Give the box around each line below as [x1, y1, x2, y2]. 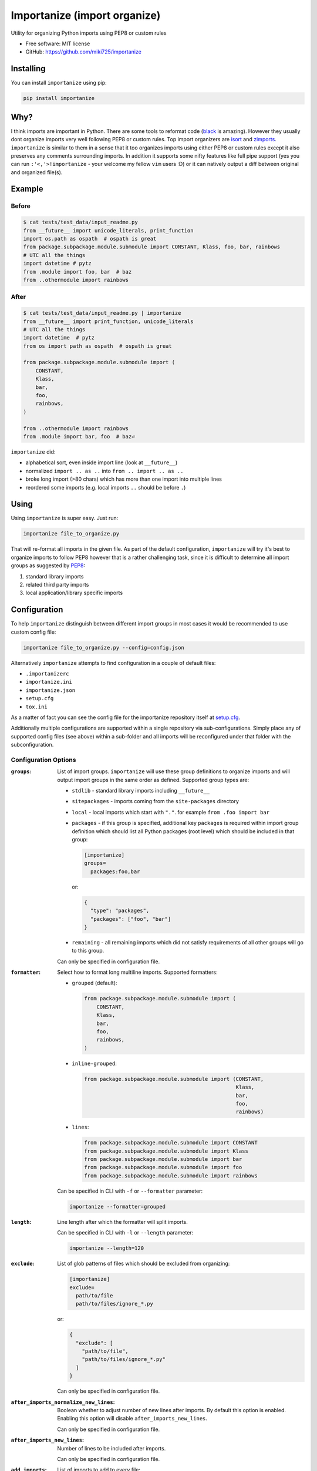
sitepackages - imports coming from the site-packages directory [72, 798, 239, 805]
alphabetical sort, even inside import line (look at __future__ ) [25, 459, 178, 466]
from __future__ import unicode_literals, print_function [23, 227, 194, 234]
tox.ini [25, 703, 48, 710]
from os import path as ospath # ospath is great [23, 342, 173, 350]
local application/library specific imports [25, 589, 123, 597]
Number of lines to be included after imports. [57, 1445, 166, 1452]
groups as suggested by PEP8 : [11, 562, 86, 569]
